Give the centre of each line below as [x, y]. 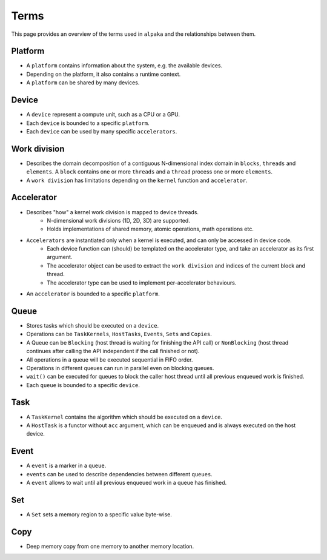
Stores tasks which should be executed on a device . [93, 325]
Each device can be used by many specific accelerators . [102, 131]
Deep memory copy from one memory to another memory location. [110, 546]
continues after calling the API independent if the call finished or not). [113, 351]
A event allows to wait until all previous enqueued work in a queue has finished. [127, 483]
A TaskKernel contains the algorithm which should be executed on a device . [124, 417]
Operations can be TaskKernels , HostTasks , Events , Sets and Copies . [119, 334]
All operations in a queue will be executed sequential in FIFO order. [110, 359]
